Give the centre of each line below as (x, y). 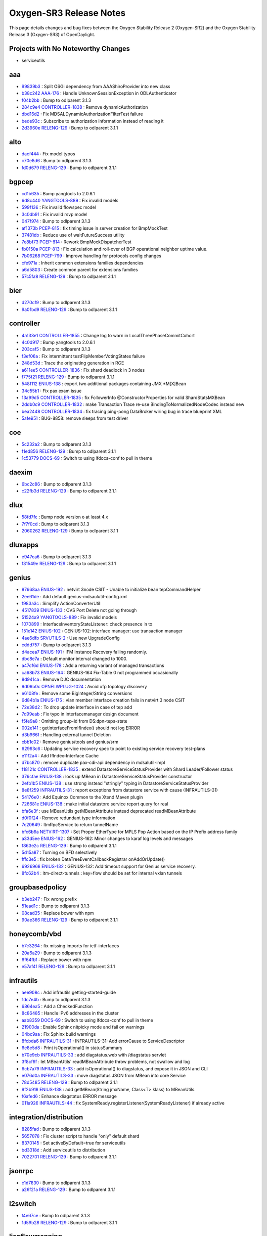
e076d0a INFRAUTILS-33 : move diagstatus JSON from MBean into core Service (104, 1075)
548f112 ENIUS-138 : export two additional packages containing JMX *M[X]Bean (104, 384)
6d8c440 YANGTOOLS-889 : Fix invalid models (70, 201)
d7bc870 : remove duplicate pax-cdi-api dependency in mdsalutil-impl (93, 762)
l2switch (23, 1204)
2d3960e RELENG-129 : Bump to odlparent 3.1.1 (70, 128)
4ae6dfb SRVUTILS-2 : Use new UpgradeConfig (70, 638)
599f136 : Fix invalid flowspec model (59, 207)
